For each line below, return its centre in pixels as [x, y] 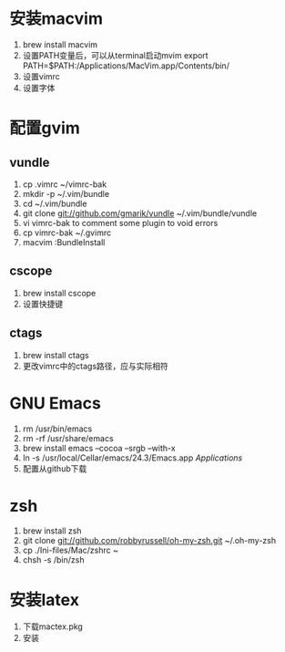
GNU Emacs [56, 403]
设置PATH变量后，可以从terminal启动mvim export [115, 55]
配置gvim [45, 128]
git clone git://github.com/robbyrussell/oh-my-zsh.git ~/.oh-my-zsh [149, 541]
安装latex [45, 600]
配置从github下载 [55, 468]
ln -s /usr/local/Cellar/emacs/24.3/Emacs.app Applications [132, 458]
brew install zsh [52, 531]
